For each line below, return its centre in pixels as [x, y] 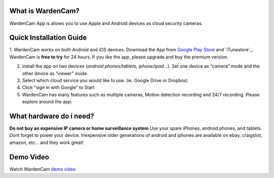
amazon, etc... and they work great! [46, 143]
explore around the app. [47, 102]
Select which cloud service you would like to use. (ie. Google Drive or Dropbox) [105, 80]
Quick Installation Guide [48, 38]
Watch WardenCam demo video [43, 169]
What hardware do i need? [52, 116]
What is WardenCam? [44, 11]
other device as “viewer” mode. [55, 73]
